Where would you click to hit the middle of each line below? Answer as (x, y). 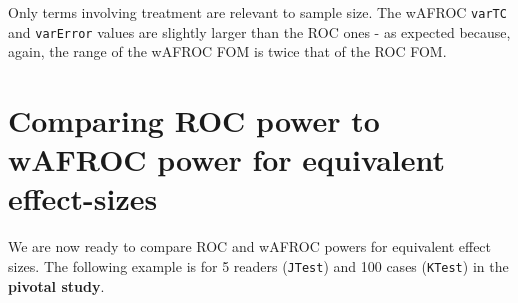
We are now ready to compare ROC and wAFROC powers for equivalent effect (250, 246)
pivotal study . (56, 285)
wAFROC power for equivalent (226, 159)
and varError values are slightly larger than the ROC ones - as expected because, (259, 31)
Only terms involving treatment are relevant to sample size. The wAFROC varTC (257, 12)
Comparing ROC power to (194, 120)
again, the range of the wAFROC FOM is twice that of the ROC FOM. (227, 51)
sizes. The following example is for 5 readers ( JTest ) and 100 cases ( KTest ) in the (258, 266)
